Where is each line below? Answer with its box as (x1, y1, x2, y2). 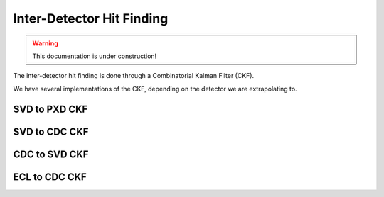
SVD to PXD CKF (13, 103, 88, 115)
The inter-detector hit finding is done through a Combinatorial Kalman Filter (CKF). (13, 72, 255, 80)
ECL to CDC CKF (13, 171, 87, 183)
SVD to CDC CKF (13, 125, 89, 137)
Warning (32, 39, 58, 47)
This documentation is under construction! (32, 52, 157, 60)
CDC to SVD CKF (13, 148, 89, 160)
